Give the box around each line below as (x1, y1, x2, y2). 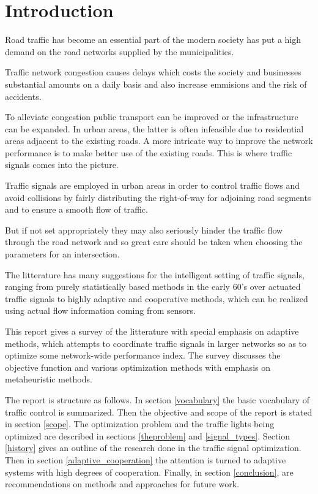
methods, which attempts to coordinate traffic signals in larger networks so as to (5, 336, 307, 349)
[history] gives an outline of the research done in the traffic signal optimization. (5, 441, 301, 454)
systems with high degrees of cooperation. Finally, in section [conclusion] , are (5, 465, 294, 478)
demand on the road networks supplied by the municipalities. (5, 45, 234, 58)
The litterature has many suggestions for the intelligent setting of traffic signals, (5, 268, 305, 281)
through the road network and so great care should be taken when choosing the (5, 235, 303, 248)
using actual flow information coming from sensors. (5, 304, 196, 317)
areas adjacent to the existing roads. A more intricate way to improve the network (5, 134, 313, 147)
